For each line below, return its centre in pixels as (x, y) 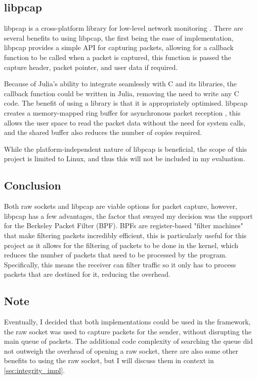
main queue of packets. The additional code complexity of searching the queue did (128, 341)
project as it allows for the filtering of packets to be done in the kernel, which (121, 245)
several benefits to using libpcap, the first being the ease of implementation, (119, 37)
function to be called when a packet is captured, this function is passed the (118, 57)
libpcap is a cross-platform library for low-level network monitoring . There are (124, 28)
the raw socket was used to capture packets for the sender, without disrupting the (128, 331)
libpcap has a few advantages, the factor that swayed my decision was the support (128, 216)
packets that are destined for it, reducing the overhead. (87, 274)
